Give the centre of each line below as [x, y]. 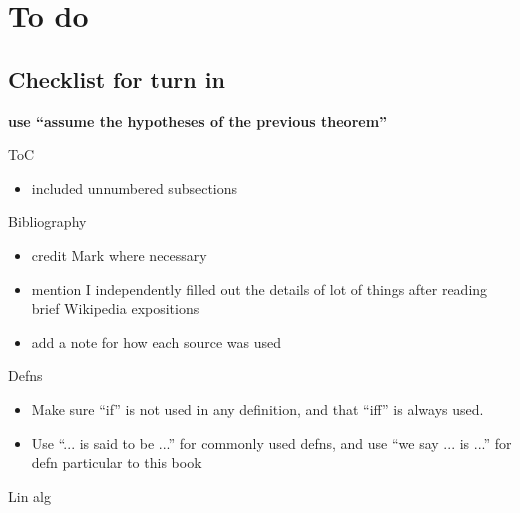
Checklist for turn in [116, 78]
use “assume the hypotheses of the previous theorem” [198, 120]
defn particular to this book [116, 462]
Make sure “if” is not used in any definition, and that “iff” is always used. [257, 408]
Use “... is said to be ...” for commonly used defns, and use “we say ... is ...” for [271, 442]
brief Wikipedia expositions [115, 308]
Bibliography [47, 221]
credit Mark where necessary [119, 254]
